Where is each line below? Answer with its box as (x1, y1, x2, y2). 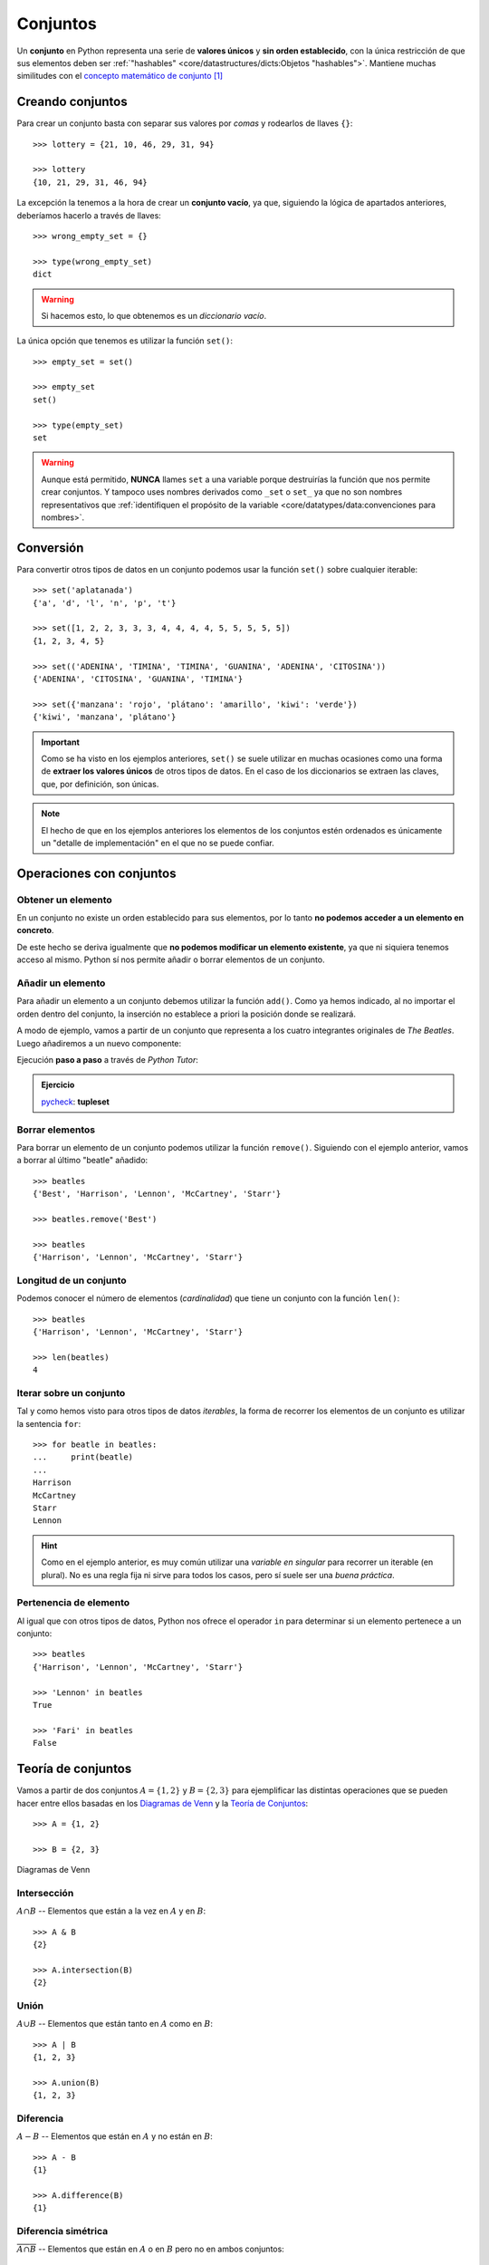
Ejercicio (41, 1079, 75, 1091)
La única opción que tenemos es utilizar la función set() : (16, 335, 233, 346)
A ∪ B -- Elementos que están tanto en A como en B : (16, 2019, 213, 2029)
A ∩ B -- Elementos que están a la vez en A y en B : (16, 1905, 206, 1916)
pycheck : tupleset (41, 1096, 110, 1107)
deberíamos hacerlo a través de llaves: (16, 209, 162, 221)
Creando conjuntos (16, 94, 128, 110)
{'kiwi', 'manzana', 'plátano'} (33, 712, 177, 722)
